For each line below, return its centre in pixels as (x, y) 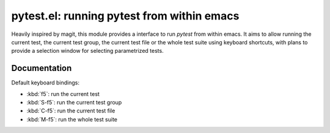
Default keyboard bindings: (45, 83)
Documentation (42, 68)
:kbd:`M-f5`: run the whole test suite (72, 119)
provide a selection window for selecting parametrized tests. (88, 51)
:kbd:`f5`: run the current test (63, 94)
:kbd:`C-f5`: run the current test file (71, 111)
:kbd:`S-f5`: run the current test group (74, 103)
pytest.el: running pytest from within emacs (125, 16)
